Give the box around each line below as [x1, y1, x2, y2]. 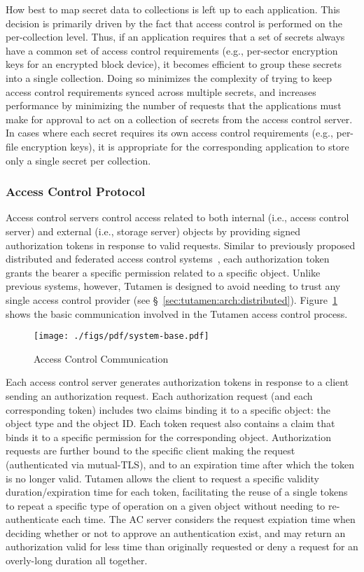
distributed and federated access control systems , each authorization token [6, 251, 330, 266]
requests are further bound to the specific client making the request [6, 443, 295, 458]
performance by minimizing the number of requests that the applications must [6, 98, 342, 113]
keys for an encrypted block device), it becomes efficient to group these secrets [6, 57, 342, 71]
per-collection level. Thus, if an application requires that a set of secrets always [6, 29, 345, 44]
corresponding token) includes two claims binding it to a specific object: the [6, 402, 330, 417]
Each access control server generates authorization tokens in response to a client [6, 375, 349, 389]
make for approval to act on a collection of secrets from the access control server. [6, 111, 353, 126]
